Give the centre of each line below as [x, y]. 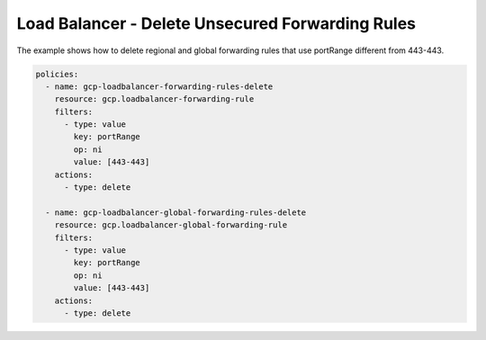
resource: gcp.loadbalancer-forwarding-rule [154, 99]
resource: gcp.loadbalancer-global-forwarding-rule [171, 225]
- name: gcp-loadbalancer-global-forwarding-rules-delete [176, 212]
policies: [57, 74]
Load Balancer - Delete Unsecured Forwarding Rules [216, 23]
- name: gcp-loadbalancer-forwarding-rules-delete [159, 86]
